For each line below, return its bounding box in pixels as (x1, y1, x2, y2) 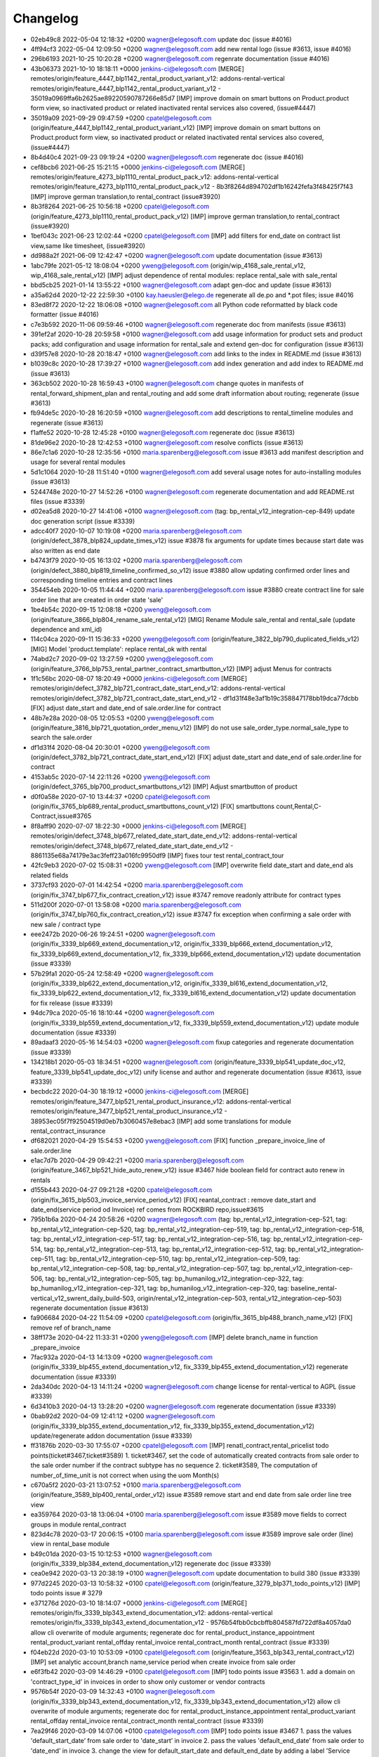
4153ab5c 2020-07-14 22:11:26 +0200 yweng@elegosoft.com (30, 772, 211, 781)
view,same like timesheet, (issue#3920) (30, 241, 145, 249)
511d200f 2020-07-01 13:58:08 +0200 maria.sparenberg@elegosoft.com (30, 900, 241, 909)
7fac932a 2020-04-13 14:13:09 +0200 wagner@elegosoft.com (30, 1353, 213, 1361)
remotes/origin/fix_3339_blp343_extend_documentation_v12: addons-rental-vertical (30, 1609, 273, 1617)
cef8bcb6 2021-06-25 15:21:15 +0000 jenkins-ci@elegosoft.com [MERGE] (30, 162, 246, 171)
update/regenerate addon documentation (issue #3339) (30, 1432, 192, 1440)
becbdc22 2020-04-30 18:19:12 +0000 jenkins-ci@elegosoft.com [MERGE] (30, 1087, 249, 1096)
